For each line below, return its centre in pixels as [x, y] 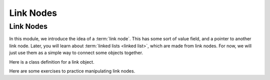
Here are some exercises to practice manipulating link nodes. [72, 71]
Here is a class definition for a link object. [52, 62]
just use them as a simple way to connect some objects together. [76, 53]
